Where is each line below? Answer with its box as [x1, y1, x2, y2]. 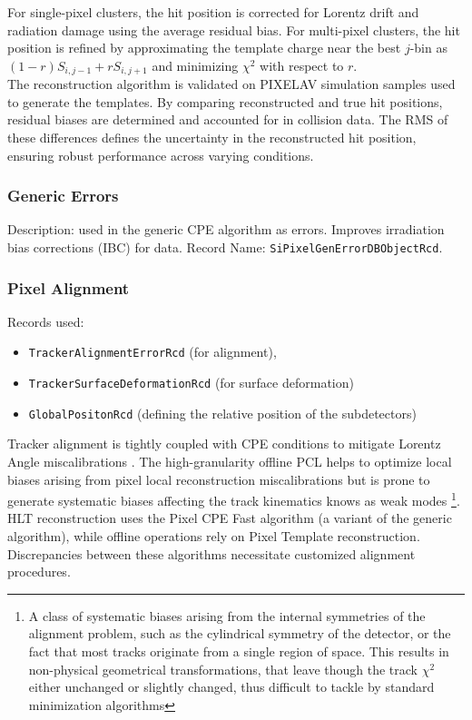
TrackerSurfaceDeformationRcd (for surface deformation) [28, 373, 354, 392]
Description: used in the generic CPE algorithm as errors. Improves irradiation [7, 220, 445, 239]
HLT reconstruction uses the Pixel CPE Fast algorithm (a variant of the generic [7, 508, 452, 528]
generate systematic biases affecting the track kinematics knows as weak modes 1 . [7, 488, 460, 509]
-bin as [409, 38, 447, 57]
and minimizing [152, 55, 239, 74]
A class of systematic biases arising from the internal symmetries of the [28, 606, 426, 625]
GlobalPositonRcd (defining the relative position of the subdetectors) [28, 403, 417, 422]
